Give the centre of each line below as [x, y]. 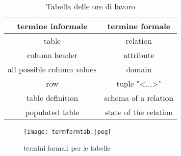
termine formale [139, 26]
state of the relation [139, 112]
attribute [139, 55]
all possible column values [52, 69]
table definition [52, 98]
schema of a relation [139, 98]
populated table [52, 112]
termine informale [52, 26]
